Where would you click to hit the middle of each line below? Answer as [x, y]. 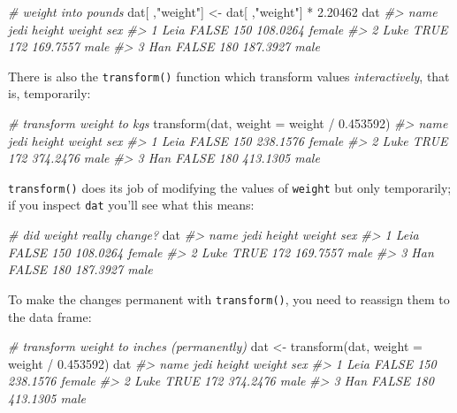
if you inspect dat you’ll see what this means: [131, 205]
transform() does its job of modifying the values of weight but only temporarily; [230, 187]
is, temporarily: [50, 93]
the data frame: [50, 316]
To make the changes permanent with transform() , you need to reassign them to [229, 298]
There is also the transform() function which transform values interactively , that [229, 76]
